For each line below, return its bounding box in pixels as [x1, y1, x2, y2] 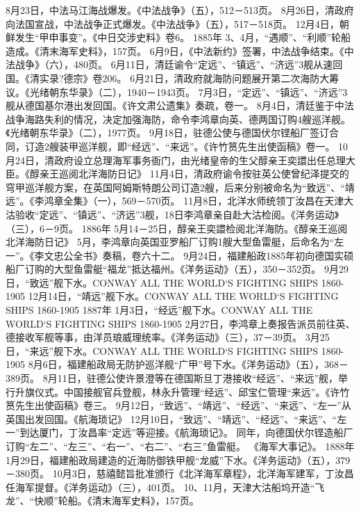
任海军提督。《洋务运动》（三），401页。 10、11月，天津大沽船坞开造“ [6, 479, 315, 494]
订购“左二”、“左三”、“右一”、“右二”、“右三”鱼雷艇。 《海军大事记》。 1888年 [6, 439, 355, 453]
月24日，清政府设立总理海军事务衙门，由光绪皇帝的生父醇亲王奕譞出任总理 [6, 152, 346, 167]
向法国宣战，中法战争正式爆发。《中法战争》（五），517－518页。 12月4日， [6, 16, 339, 31]
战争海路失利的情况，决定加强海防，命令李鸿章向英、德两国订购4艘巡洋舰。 [6, 111, 351, 126]
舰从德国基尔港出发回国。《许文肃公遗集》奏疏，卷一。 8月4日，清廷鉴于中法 [6, 98, 354, 113]
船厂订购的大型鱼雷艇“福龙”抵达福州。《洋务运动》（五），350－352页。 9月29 [6, 262, 349, 276]
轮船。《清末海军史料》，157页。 [58, 493, 199, 508]
